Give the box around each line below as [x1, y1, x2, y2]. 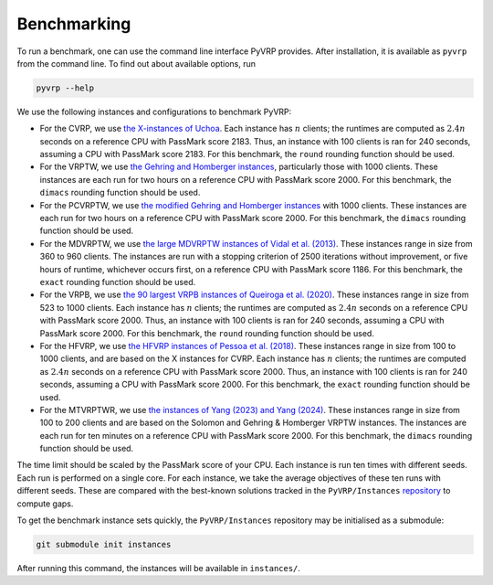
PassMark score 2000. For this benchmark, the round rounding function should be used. [39, 327, 374, 338]
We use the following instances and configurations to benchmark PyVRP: [16, 106, 292, 117]
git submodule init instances [36, 539, 172, 549]
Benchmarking [16, 14, 131, 34]
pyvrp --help [36, 82, 95, 93]
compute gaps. [16, 498, 74, 509]
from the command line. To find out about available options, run [16, 58, 256, 69]
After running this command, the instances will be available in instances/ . [16, 562, 301, 573]
